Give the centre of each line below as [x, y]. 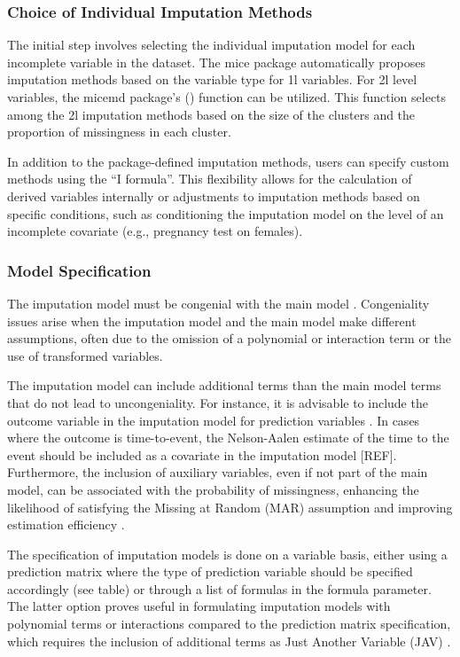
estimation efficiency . [66, 524]
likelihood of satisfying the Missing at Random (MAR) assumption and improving [230, 507]
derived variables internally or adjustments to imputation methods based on [214, 196]
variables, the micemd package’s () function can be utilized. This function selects [227, 97]
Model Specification [79, 270]
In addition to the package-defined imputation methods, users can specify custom [228, 161]
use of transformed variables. [85, 355]
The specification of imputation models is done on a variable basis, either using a [227, 554]
